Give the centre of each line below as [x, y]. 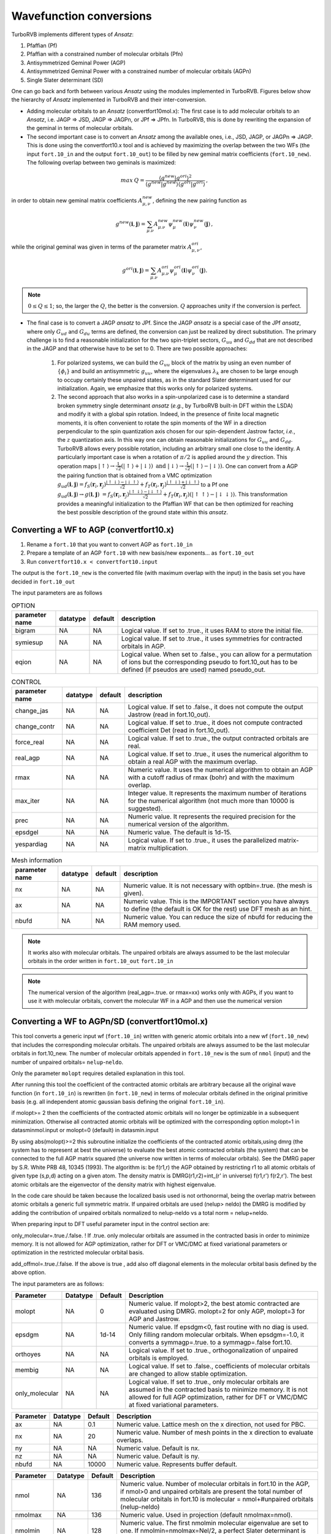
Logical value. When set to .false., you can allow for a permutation [216, 654]
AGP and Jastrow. [154, 1319]
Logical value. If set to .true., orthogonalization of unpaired [214, 1350]
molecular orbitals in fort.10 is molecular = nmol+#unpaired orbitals [217, 1499]
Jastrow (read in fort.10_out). [169, 715]
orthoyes [28, 1354]
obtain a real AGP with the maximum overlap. [193, 762]
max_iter [27, 801]
